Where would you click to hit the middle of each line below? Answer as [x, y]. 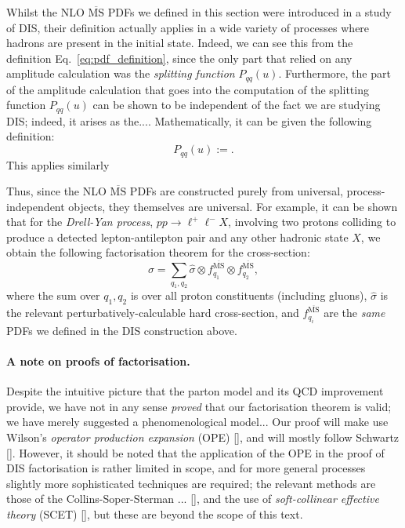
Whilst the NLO [45, 12]
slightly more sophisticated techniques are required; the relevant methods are [191, 483]
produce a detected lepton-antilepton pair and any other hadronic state [177, 237]
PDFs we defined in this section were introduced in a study [250, 12]
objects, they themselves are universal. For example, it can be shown [233, 206]
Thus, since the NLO [56, 191]
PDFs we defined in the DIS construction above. [122, 330]
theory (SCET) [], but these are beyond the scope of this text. [155, 513]
